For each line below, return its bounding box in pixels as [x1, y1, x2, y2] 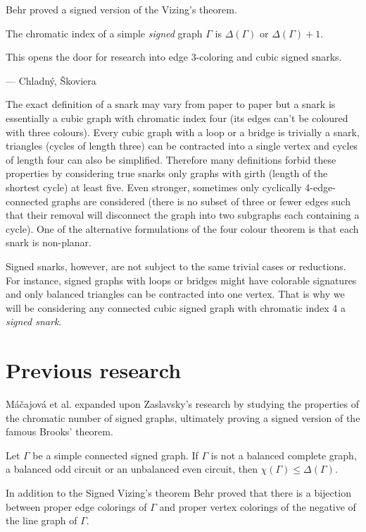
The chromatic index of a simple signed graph [6, 25, 203, 40]
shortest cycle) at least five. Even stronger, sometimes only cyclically [6, 179, 302, 194]
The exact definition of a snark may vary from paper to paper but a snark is [6, 97, 336, 111]
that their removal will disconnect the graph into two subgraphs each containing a [6, 207, 360, 222]
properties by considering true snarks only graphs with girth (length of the [6, 166, 328, 181]
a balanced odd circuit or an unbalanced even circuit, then [6, 461, 258, 476]
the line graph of [6, 513, 77, 528]
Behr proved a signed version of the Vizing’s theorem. [6, 2, 237, 16]
